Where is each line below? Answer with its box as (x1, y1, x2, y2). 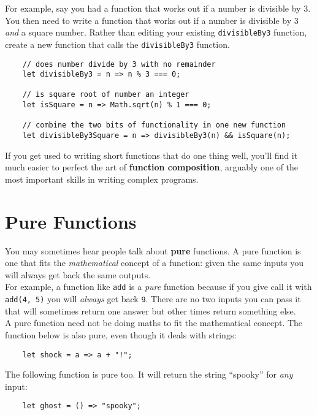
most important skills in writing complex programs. (5, 172, 199, 185)
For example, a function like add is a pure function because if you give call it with (5, 280, 312, 293)
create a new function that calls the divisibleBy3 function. (5, 37, 230, 50)
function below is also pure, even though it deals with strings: (5, 328, 237, 341)
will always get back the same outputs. (5, 268, 151, 281)
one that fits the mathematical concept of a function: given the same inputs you (5, 256, 304, 269)
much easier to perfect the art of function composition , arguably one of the (5, 161, 299, 173)
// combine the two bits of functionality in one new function (22, 121, 286, 130)
